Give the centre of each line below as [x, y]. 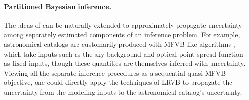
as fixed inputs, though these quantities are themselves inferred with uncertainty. [125, 63]
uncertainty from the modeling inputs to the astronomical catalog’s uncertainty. [123, 91]
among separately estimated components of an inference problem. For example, [122, 34]
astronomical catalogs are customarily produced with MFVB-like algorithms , [120, 44]
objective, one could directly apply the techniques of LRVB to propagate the [118, 82]
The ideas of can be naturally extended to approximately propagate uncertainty [123, 25]
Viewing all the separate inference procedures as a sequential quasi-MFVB [115, 72]
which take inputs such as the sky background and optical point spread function [124, 53]
